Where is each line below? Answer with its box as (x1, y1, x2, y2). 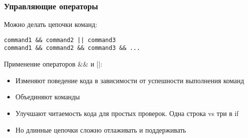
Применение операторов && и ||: (4, 59, 103, 69)
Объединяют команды (15, 92, 80, 102)
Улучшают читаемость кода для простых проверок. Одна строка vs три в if (15, 108, 239, 118)
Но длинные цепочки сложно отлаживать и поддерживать (15, 124, 186, 135)
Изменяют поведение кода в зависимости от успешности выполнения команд (15, 75, 244, 85)
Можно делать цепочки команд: (4, 19, 98, 29)
